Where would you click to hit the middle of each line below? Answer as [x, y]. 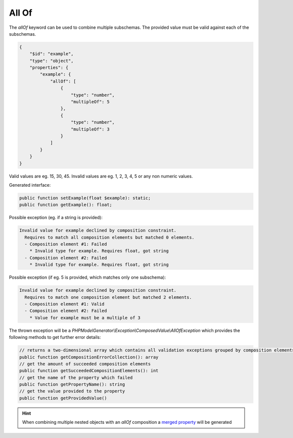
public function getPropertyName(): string [72, 384]
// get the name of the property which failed [76, 377]
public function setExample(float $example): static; [85, 198]
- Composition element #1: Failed [66, 244]
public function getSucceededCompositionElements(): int [89, 371]
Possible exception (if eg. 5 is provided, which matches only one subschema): [87, 277]
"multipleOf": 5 [90, 102]
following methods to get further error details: [55, 337]
